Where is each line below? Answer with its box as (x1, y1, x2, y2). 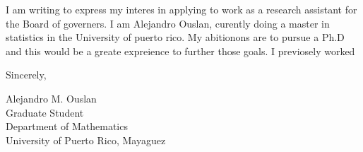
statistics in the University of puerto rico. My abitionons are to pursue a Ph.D (6, 30, 345, 45)
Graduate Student (6, 105, 84, 119)
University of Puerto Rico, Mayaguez (6, 132, 166, 147)
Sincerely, (6, 67, 47, 82)
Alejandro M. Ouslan (6, 90, 97, 105)
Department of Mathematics (6, 119, 128, 134)
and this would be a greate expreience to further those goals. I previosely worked (6, 43, 355, 58)
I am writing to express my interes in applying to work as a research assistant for (6, 2, 357, 16)
